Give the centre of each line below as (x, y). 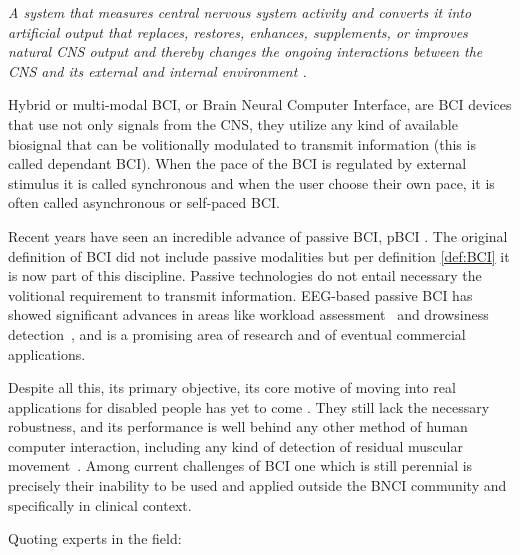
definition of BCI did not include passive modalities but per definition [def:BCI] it (259, 255)
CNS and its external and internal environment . (157, 70)
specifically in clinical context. (100, 504)
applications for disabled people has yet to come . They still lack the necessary (249, 406)
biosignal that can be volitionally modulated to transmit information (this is (242, 143)
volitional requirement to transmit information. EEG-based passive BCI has (240, 294)
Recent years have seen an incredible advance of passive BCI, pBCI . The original (258, 235)
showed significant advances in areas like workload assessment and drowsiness (248, 314)
